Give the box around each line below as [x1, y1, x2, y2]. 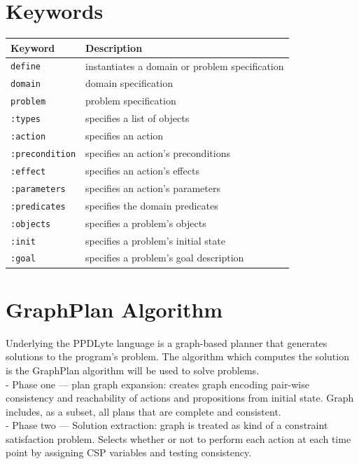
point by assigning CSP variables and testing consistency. [6, 445, 252, 460]
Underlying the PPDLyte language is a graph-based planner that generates [6, 335, 328, 350]
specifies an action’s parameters [85, 180, 220, 195]
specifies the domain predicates [85, 198, 218, 212]
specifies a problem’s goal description [85, 250, 244, 265]
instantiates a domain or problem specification [85, 58, 284, 73]
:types [10, 114, 41, 125]
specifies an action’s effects [85, 163, 199, 177]
